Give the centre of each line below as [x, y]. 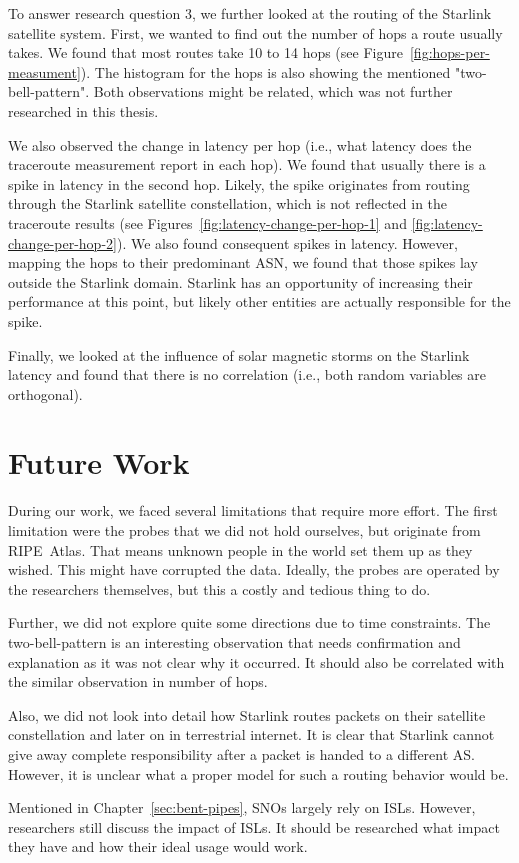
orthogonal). [45, 393]
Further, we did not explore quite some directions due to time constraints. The [249, 622]
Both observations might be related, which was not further [273, 91]
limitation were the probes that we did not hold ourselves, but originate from [244, 530]
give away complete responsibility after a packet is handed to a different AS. [241, 753]
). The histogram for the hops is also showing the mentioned [265, 71]
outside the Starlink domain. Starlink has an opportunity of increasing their [240, 281]
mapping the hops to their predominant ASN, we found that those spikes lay [243, 262]
